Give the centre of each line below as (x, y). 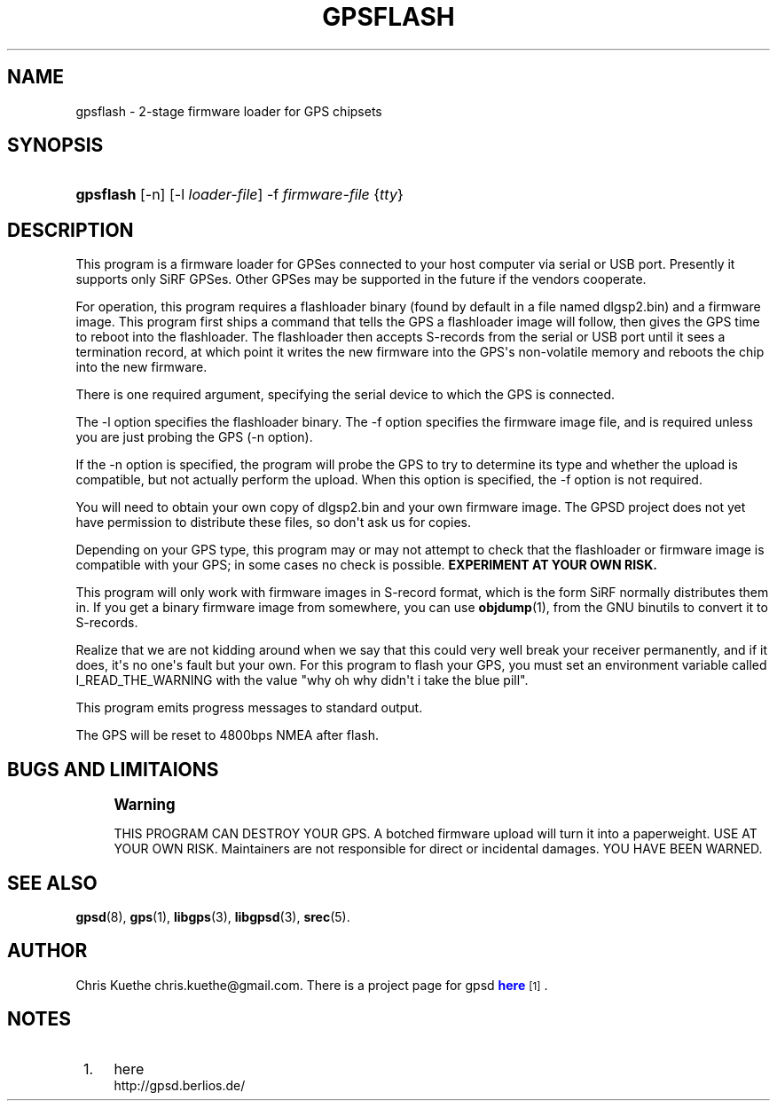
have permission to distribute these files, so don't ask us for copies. (274, 523)
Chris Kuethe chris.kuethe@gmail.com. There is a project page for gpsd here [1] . (312, 985)
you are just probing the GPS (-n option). (194, 437)
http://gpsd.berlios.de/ (180, 1085)
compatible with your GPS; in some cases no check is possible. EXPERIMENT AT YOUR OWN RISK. (367, 565)
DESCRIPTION (71, 230)
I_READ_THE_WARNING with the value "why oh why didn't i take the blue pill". (302, 680)
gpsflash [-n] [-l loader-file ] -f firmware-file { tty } (239, 195)
